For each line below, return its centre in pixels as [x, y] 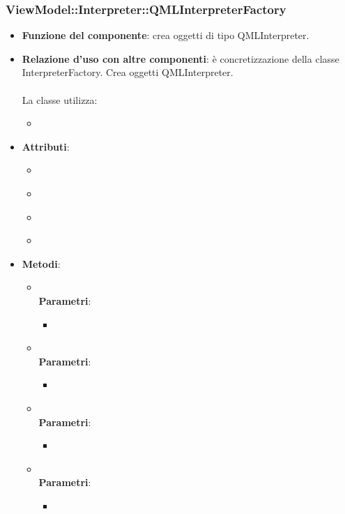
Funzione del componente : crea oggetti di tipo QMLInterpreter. [166, 35]
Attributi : [46, 146]
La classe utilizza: [60, 99]
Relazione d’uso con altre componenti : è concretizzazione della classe [181, 58]
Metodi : [41, 263]
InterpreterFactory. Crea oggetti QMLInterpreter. [128, 72]
